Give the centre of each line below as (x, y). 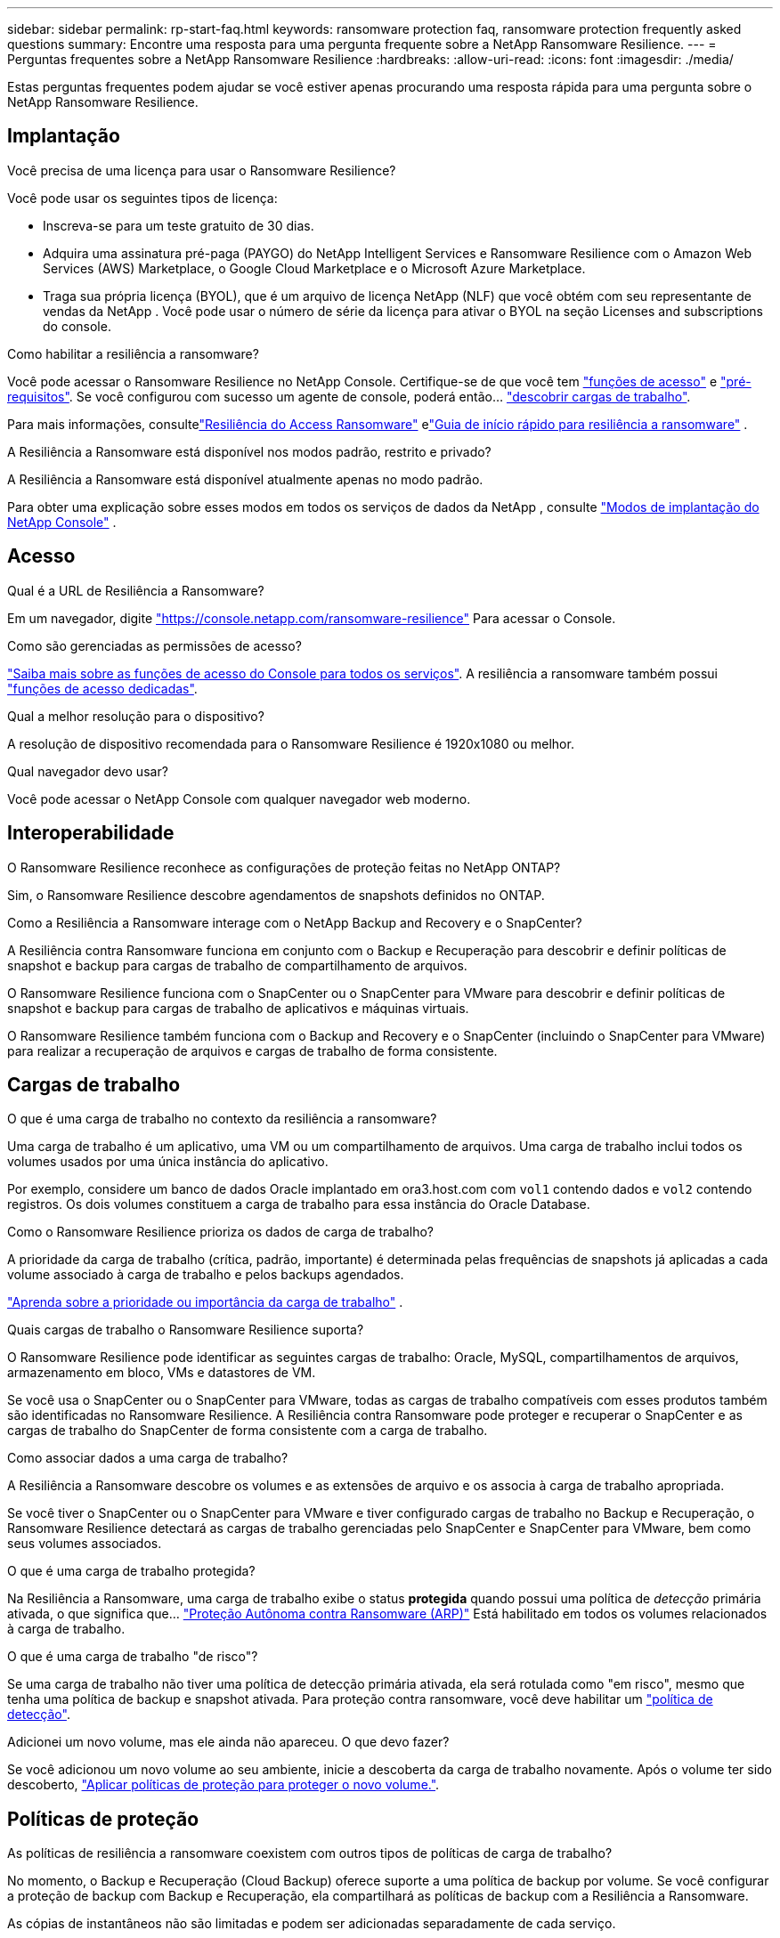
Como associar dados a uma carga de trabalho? (148, 1458)
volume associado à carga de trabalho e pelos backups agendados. (206, 1275)
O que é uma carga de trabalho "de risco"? (133, 1657)
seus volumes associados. (85, 1544)
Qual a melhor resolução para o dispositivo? (136, 716)
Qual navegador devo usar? (88, 771)
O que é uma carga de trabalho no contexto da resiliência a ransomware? (222, 1119)
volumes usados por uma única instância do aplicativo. (168, 1162)
